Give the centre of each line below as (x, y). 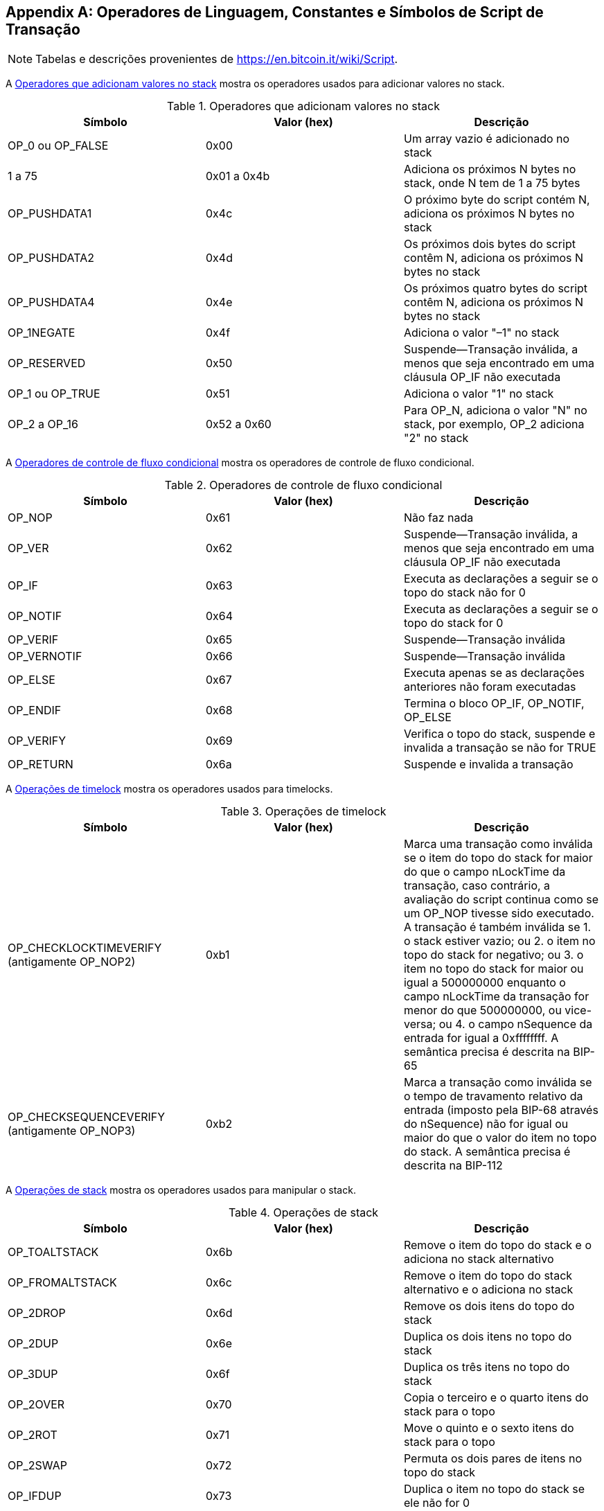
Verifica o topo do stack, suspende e (499, 734)
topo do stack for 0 (453, 623)
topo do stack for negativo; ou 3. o (494, 955)
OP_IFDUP (35, 1496)
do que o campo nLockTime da (485, 872)
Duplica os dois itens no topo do (488, 1337)
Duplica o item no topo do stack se (494, 1489)
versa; (420, 1024)
